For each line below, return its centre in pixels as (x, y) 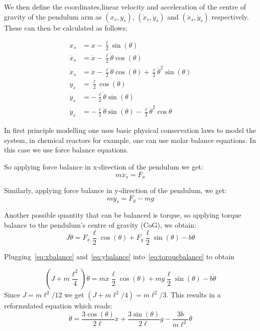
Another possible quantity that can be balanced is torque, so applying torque (123, 215)
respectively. (230, 16)
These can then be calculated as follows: (66, 27)
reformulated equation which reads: (58, 306)
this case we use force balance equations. (67, 150)
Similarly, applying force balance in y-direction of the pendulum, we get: (115, 190)
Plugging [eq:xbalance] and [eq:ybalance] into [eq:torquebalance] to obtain (119, 256)
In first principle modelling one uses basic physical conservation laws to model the (130, 130)
